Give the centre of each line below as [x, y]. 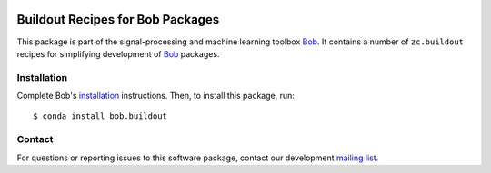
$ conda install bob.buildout [100, 116]
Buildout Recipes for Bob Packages [118, 19]
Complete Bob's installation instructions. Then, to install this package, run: [155, 96]
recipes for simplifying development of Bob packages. [118, 53]
